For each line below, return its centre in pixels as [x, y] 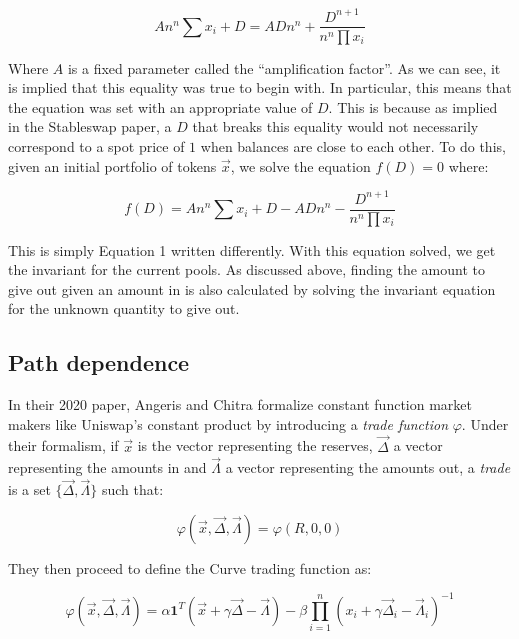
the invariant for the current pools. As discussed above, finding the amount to [246, 269]
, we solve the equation [300, 165]
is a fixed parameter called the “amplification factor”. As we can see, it [284, 67]
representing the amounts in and [107, 467]
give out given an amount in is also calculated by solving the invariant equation [252, 288]
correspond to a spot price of [96, 145]
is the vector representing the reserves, [255, 445]
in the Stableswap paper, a [90, 126]
